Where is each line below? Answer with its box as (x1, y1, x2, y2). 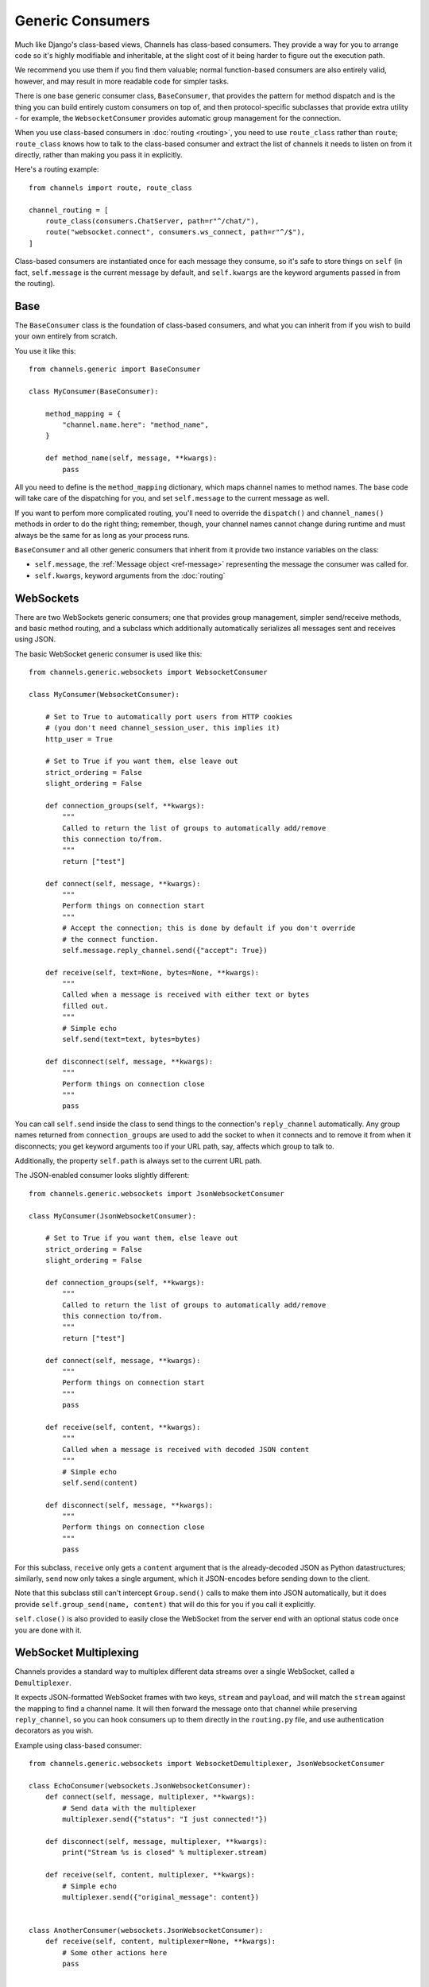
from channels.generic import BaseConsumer (29, 365, 201, 374)
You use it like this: (14, 346, 76, 355)
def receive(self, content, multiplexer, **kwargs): (44, 1870, 256, 1880)
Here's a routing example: (14, 165, 99, 174)
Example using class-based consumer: (14, 1741, 142, 1750)
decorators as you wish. (14, 1726, 94, 1736)
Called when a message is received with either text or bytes (62, 990, 310, 999)
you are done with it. (14, 1625, 83, 1635)
